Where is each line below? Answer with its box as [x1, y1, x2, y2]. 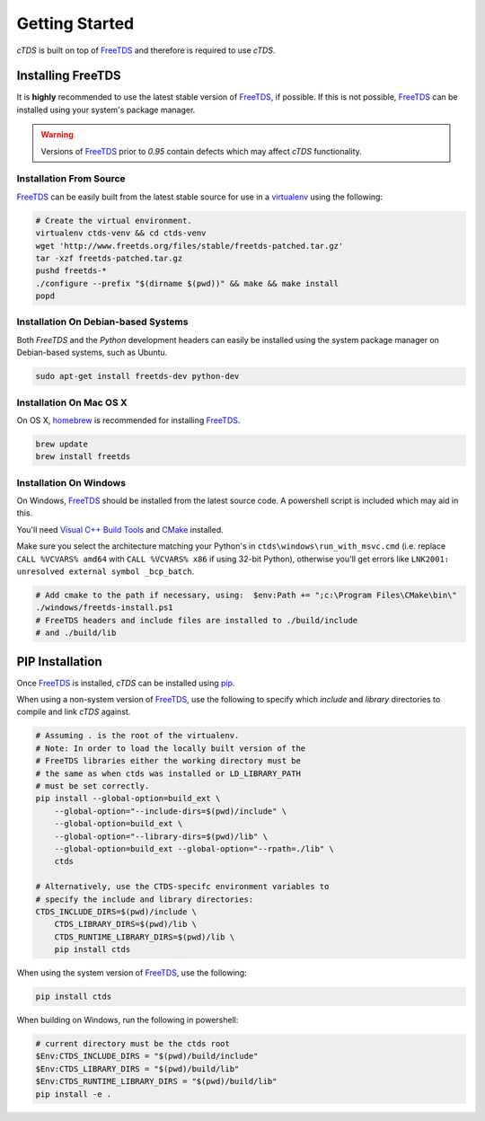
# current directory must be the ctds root [35, 1038, 231, 1048]
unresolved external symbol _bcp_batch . [16, 566, 195, 577]
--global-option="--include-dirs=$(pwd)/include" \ [54, 806, 287, 816]
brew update [35, 438, 89, 449]
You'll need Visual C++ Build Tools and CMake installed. [16, 524, 224, 534]
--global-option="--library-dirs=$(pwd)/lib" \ [54, 831, 269, 842]
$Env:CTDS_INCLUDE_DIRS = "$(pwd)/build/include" [35, 1051, 259, 1062]
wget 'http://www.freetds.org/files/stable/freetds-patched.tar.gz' [35, 241, 344, 251]
